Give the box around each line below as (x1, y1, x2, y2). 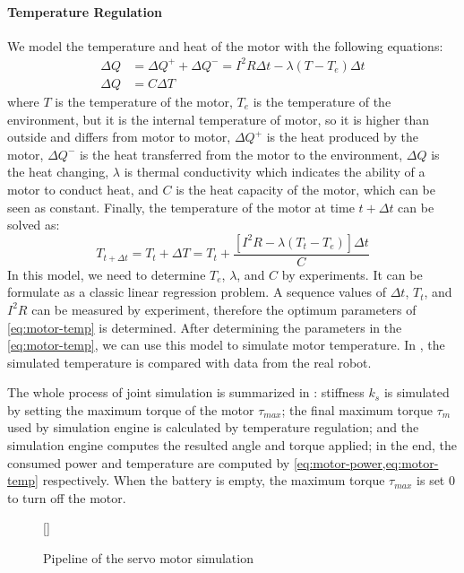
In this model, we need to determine (7, 265, 206, 283)
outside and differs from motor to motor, (7, 127, 231, 146)
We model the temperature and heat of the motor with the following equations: (7, 36, 443, 55)
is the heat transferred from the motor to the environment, (79, 144, 403, 163)
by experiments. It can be (281, 265, 423, 283)
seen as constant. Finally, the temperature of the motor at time (7, 197, 355, 216)
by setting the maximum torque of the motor (7, 400, 254, 419)
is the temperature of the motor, (55, 91, 233, 110)
